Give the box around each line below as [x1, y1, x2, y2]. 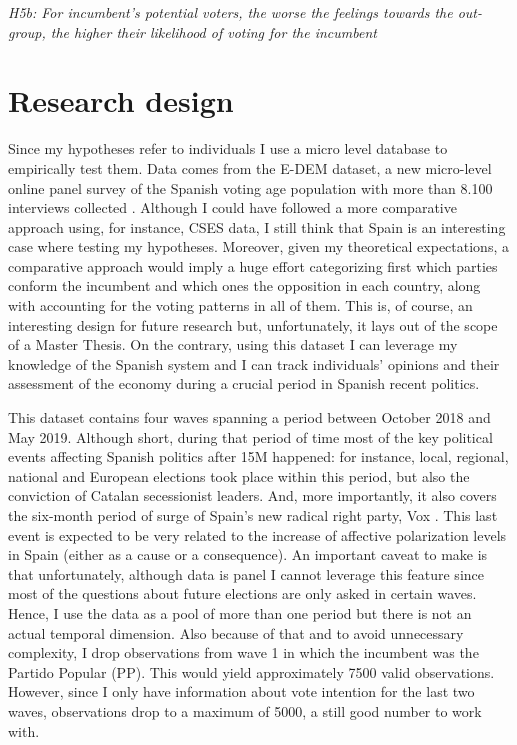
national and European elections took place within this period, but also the [8, 465, 470, 486]
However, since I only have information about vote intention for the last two [8, 681, 475, 702]
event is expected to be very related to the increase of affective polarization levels [8, 524, 507, 545]
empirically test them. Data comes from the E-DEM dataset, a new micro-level [8, 157, 492, 178]
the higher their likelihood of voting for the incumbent [50, 21, 377, 42]
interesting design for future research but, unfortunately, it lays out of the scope [8, 314, 498, 335]
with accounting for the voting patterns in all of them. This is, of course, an [8, 295, 473, 316]
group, [8, 21, 46, 42]
